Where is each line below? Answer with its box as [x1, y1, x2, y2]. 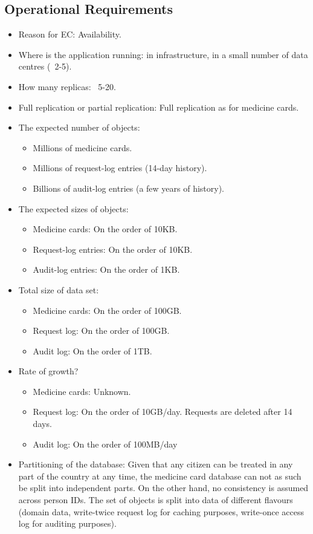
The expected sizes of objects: [18, 202, 129, 215]
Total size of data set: [18, 283, 99, 296]
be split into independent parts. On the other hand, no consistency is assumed [18, 481, 309, 494]
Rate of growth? [18, 365, 79, 377]
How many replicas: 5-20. [18, 80, 116, 93]
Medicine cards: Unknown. [33, 385, 131, 397]
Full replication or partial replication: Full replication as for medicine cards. [18, 100, 299, 113]
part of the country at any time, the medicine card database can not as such [18, 469, 302, 482]
